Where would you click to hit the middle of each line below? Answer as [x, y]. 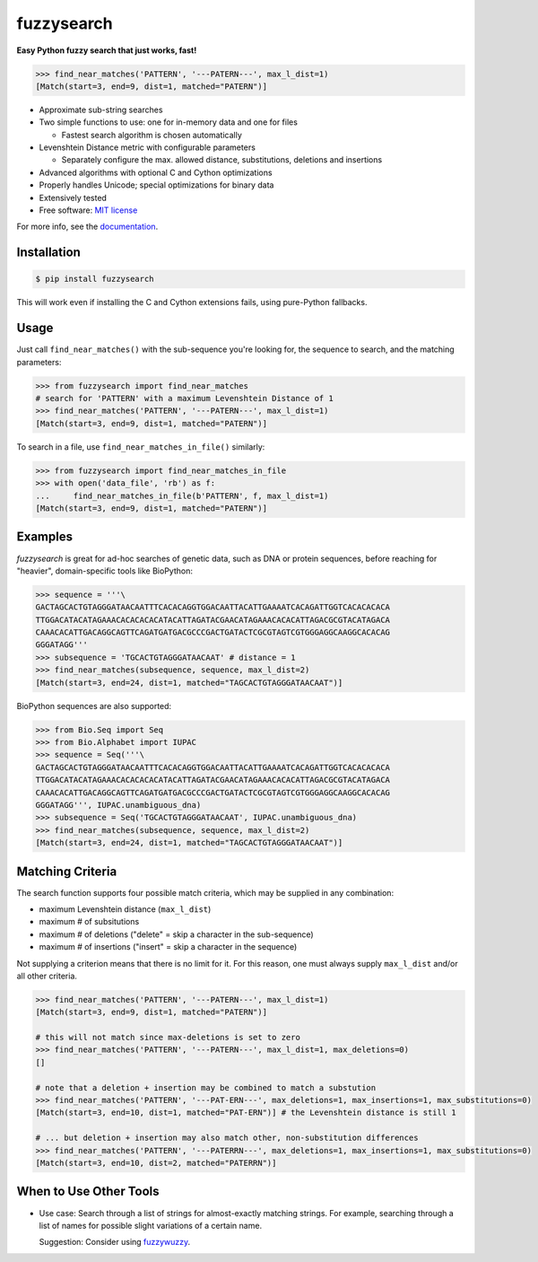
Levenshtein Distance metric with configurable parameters [147, 147]
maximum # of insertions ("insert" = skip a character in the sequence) [168, 947]
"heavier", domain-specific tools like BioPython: [104, 571]
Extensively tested [73, 197]
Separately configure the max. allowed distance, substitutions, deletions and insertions [222, 160]
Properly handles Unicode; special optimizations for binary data [156, 185]
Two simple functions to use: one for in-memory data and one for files [168, 122]
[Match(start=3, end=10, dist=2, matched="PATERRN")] [156, 1163]
